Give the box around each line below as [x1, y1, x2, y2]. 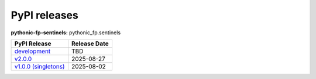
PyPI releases [11, 9, 78, 21]
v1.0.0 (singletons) [14, 62, 65, 70]
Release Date [71, 39, 109, 48]
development [14, 47, 51, 55]
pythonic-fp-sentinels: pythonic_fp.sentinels [11, 29, 121, 36]
